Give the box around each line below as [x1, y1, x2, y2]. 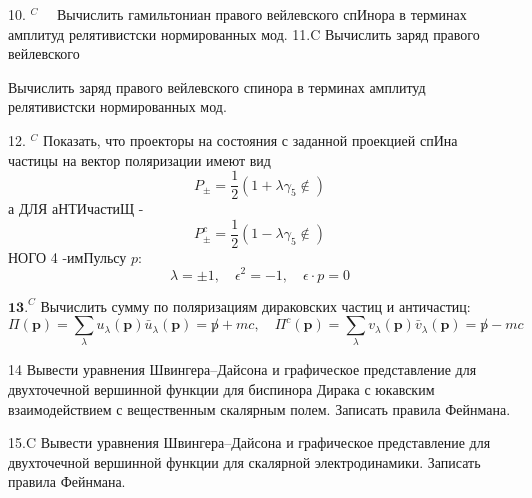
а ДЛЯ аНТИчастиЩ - [8, 198, 144, 219]
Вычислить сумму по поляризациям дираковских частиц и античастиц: [40, 295, 471, 316]
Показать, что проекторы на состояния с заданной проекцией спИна [43, 129, 458, 150]
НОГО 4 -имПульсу [8, 246, 127, 267]
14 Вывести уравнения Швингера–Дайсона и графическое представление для [8, 359, 477, 380]
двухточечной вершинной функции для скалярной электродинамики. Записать [8, 451, 481, 472]
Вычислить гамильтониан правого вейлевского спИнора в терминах [57, 4, 467, 24]
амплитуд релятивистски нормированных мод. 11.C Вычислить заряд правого [8, 23, 480, 44]
